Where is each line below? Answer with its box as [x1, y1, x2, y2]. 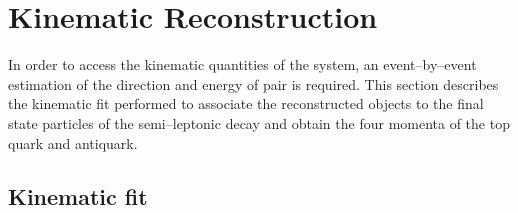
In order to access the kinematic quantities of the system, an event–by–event [8, 54, 477, 75]
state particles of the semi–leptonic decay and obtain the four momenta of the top [8, 112, 510, 133]
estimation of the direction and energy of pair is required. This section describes [8, 73, 499, 94]
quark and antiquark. [8, 132, 138, 153]
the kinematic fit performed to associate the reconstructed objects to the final [8, 93, 484, 114]
